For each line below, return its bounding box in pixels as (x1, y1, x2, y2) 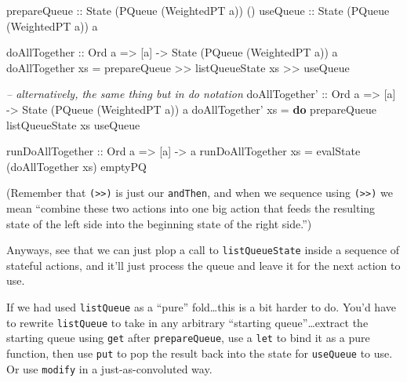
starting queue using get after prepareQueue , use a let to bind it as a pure (6, 329, 370, 346)
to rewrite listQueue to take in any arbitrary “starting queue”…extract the (6, 314, 369, 330)
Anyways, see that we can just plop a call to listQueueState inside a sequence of (6, 242, 400, 258)
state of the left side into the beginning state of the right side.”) (6, 215, 312, 231)
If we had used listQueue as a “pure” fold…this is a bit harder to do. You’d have (6, 299, 396, 315)
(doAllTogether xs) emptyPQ (6, 158, 147, 174)
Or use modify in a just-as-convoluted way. (6, 360, 213, 377)
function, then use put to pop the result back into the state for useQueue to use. (6, 345, 393, 361)
